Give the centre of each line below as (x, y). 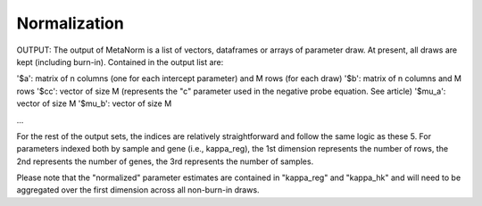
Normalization (70, 23)
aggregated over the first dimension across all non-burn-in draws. (138, 190)
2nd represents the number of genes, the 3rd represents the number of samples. (165, 161)
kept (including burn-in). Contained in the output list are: (120, 62)
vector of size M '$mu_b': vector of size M (94, 103)
